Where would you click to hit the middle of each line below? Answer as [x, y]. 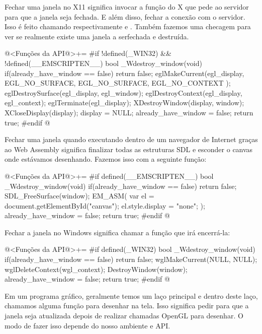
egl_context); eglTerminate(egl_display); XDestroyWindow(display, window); [124, 103]
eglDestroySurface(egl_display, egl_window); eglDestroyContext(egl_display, [123, 92]
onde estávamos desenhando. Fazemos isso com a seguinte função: [106, 159]
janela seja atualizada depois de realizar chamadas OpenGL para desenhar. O [124, 316]
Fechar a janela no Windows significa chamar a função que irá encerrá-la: [117, 232]
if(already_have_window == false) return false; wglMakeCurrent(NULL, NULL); [131, 259]
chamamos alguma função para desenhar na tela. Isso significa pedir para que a [127, 306]
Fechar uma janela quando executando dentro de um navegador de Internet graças [131, 139]
